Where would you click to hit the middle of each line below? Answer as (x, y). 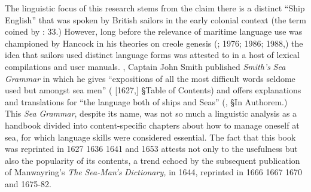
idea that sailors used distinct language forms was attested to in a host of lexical (152, 55)
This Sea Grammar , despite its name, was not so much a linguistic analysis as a (151, 113)
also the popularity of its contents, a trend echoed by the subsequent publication (153, 160)
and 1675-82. (28, 183)
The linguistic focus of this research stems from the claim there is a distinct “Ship (155, 8)
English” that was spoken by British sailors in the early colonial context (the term (155, 19)
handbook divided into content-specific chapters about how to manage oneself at (152, 125)
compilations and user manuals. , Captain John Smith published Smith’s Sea (145, 66)
